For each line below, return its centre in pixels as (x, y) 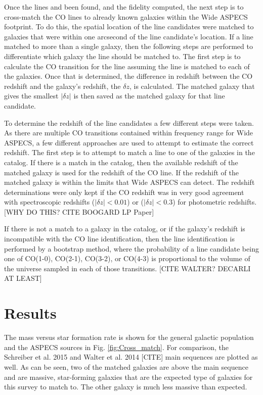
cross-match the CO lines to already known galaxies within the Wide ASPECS (126, 16)
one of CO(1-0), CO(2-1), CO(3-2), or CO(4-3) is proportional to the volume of (127, 258)
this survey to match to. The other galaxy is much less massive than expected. (126, 387)
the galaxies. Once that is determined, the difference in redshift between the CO (128, 76)
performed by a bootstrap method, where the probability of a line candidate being (131, 248)
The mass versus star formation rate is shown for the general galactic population (129, 337)
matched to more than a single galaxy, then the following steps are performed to (128, 46)
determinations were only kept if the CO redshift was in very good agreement (124, 192)
